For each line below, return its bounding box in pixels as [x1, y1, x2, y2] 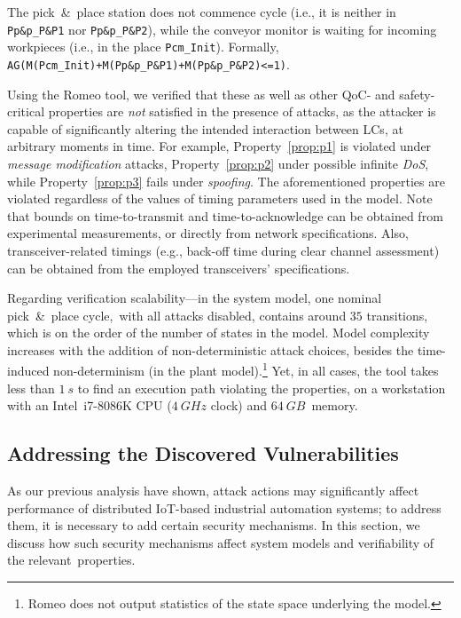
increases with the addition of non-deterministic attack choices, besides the [7, 340, 414, 359]
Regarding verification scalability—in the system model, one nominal [7, 289, 382, 307]
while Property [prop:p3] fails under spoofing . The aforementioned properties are [7, 171, 445, 190]
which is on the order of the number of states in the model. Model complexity [7, 323, 430, 342]
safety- [399, 84, 435, 103]
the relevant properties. [7, 551, 136, 569]
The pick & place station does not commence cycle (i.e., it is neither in [7, 3, 396, 20]
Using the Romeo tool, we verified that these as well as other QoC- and [7, 84, 395, 103]
